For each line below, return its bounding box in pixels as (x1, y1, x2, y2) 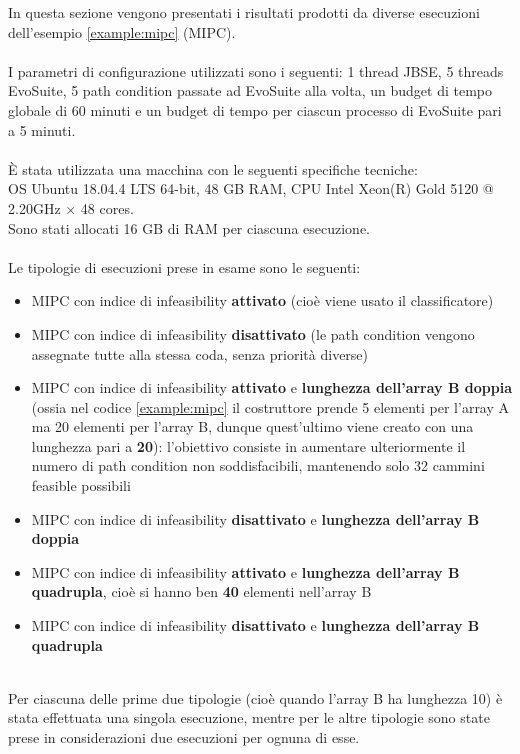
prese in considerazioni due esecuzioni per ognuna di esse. (8, 727, 360, 747)
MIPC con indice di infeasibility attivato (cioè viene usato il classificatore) (31, 290, 494, 311)
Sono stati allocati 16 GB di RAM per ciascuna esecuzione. (8, 217, 371, 238)
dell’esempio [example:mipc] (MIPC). (8, 21, 236, 42)
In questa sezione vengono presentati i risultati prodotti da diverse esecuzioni (8, 2, 480, 22)
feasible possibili (31, 475, 131, 496)
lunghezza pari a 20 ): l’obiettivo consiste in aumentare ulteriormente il (31, 435, 466, 456)
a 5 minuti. (8, 119, 76, 140)
